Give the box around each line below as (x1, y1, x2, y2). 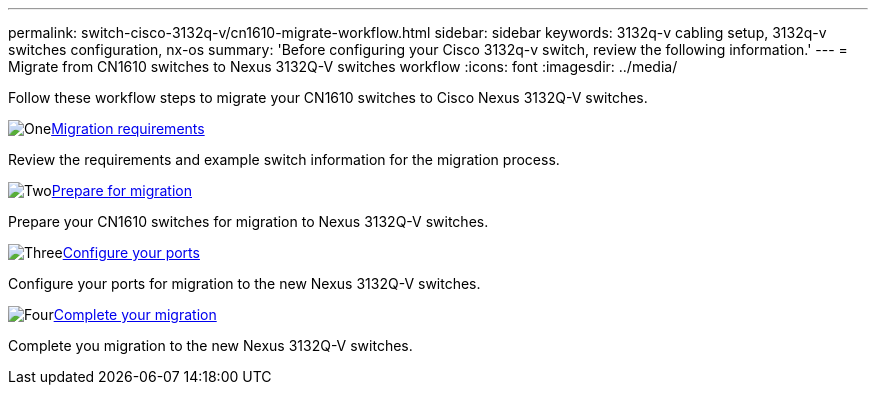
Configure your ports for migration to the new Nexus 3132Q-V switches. (8, 275, 481, 292)
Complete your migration (53, 306, 217, 323)
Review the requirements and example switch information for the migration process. (8, 151, 560, 168)
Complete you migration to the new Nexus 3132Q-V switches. (8, 337, 413, 354)
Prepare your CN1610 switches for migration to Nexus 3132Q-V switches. (8, 213, 489, 230)
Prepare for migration (51, 182, 192, 199)
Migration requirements (51, 120, 205, 137)
